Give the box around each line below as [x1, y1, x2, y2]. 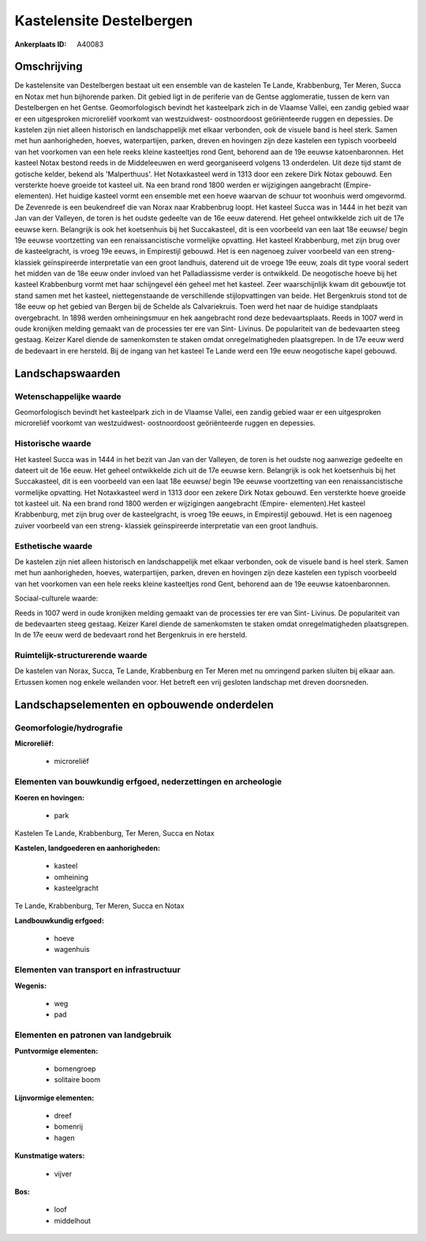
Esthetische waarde [14, 540, 93, 551]
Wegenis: [14, 980, 47, 991]
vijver [54, 1169, 73, 1179]
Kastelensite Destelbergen [14, 12, 193, 29]
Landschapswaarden [14, 367, 121, 380]
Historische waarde [14, 438, 92, 449]
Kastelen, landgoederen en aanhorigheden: [14, 843, 161, 852]
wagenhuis [54, 945, 90, 954]
